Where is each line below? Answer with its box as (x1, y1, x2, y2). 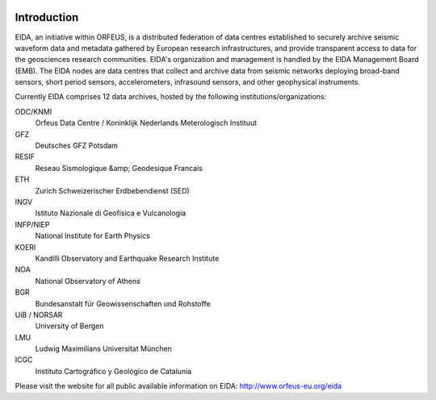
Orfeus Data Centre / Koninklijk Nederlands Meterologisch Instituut (35, 118, 258, 128)
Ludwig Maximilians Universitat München (35, 344, 173, 354)
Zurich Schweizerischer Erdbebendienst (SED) (35, 185, 190, 195)
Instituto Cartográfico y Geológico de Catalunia (35, 366, 192, 376)
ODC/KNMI (15, 106, 52, 116)
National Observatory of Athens (35, 276, 140, 285)
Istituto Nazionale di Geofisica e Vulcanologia (35, 208, 187, 218)
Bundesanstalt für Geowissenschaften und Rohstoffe (35, 298, 211, 308)
